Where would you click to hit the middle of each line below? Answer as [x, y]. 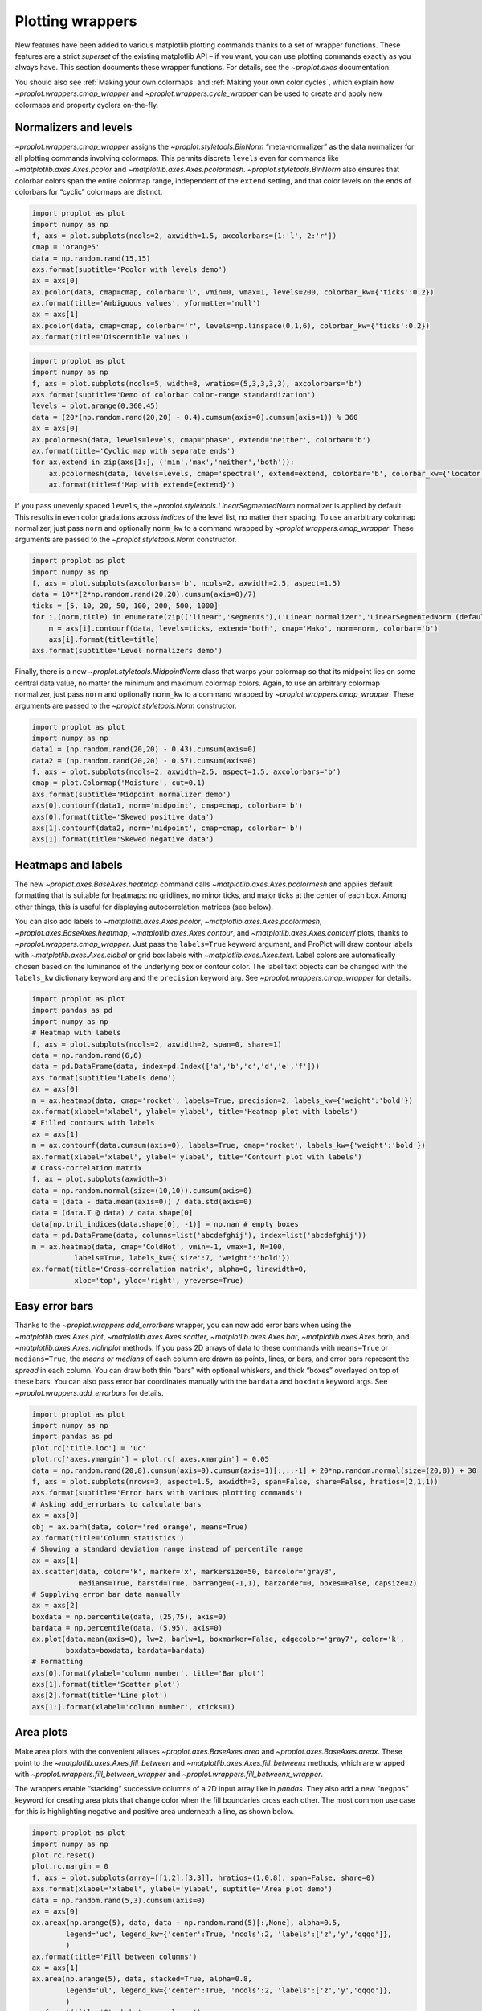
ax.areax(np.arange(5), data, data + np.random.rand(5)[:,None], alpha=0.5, [186, 1923]
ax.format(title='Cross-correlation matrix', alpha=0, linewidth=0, [170, 1269]
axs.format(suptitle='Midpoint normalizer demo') [131, 794]
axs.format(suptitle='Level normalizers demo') [127, 651]
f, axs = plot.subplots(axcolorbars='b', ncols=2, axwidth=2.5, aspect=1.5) [186, 584]
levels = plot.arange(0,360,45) [96, 406]
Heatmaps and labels [69, 865]
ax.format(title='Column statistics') [108, 1538]
